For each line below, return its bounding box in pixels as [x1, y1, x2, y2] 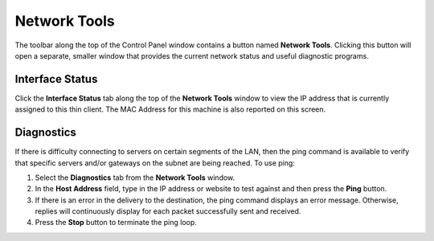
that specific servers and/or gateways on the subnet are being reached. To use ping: [14, 157, 295, 168]
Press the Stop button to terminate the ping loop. [35, 218, 197, 227]
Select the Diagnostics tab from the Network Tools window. [35, 173, 235, 182]
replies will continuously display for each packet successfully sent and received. [35, 206, 301, 216]
